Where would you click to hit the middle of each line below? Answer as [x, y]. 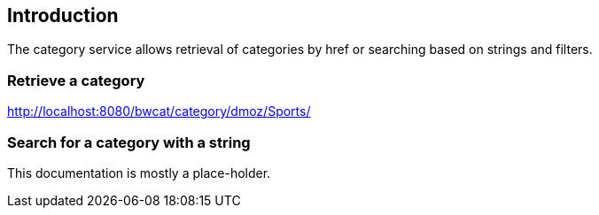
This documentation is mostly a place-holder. [139, 173]
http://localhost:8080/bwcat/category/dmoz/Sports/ [159, 111]
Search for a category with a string [129, 142]
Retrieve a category [76, 80]
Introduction [63, 15]
